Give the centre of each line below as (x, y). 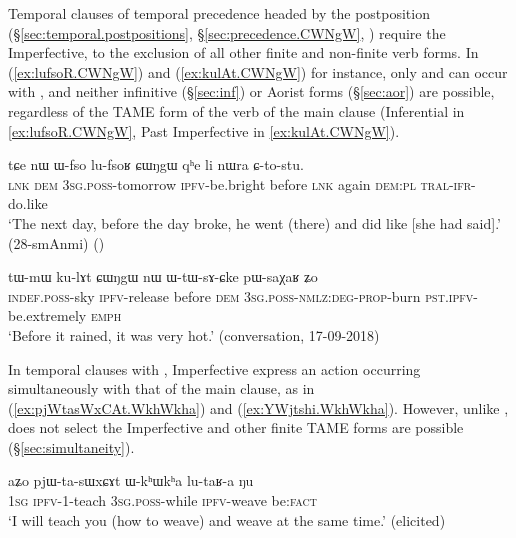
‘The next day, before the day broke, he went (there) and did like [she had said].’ (255, 222)
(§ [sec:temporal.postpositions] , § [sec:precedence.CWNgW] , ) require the (227, 32)
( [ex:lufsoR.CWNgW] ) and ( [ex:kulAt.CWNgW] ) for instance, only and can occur (258, 71)
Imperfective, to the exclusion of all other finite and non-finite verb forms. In (243, 52)
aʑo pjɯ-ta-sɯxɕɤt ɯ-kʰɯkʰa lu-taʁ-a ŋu (131, 480)
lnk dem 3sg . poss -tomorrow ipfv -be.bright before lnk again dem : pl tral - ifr (240, 183)
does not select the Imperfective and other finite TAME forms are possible (236, 427)
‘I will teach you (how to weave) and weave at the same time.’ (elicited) (227, 519)
